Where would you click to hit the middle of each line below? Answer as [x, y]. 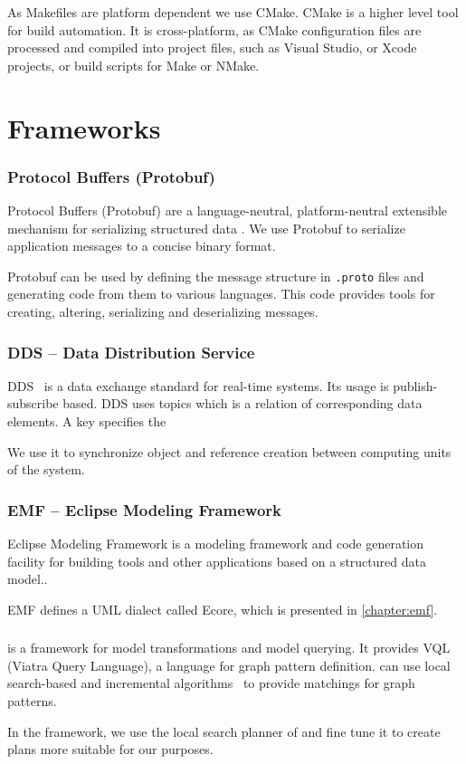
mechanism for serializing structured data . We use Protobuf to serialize [206, 228]
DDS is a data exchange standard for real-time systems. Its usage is [198, 385]
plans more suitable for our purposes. [110, 749]
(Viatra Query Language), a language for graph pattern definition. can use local [229, 665]
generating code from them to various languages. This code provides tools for [221, 294]
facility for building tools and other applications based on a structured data [217, 561]
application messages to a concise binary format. [142, 246]
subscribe [33, 403]
